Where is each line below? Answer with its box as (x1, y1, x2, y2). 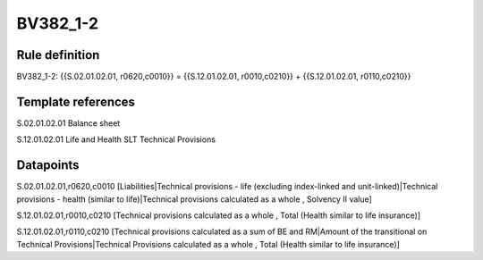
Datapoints (16, 157, 80, 173)
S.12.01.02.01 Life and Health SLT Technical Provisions (16, 134, 216, 145)
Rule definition (16, 47, 100, 63)
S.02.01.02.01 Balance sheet (16, 117, 121, 129)
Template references (16, 94, 136, 109)
